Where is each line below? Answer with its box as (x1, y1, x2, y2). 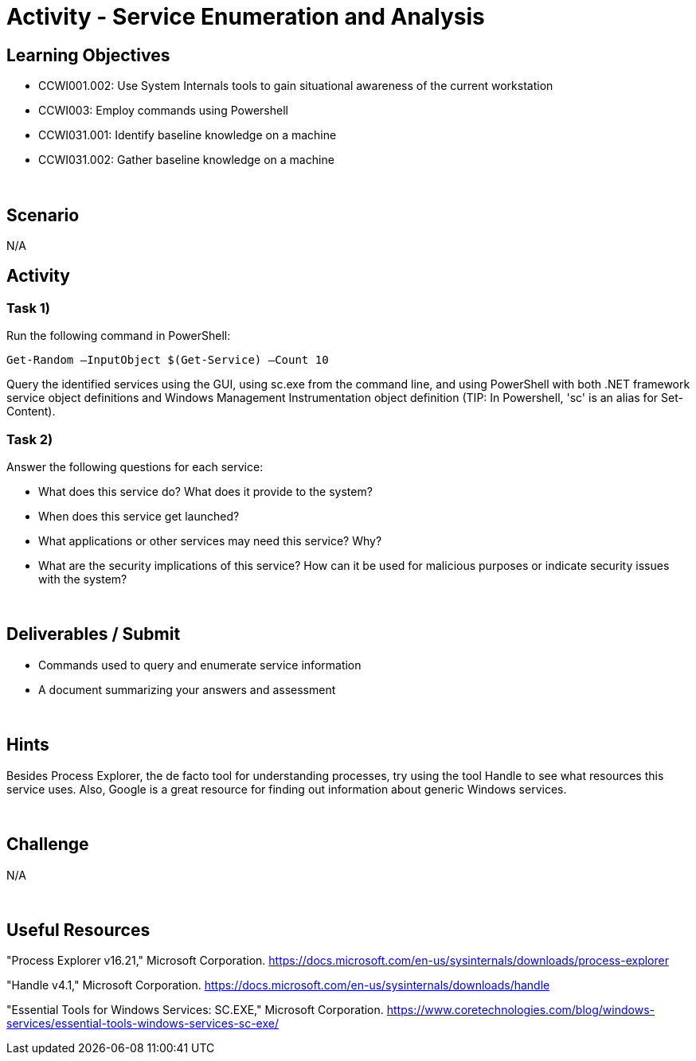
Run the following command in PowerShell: (6, 329, 231, 343)
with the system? (38, 571, 127, 586)
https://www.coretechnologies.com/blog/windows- (386, 1003, 655, 1017)
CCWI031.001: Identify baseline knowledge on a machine (38, 128, 337, 142)
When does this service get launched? (38, 509, 240, 523)
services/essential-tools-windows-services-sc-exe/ (6, 1016, 280, 1031)
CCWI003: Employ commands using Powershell (38, 103, 288, 118)
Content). (6, 404, 56, 419)
